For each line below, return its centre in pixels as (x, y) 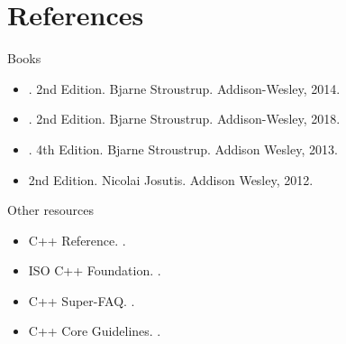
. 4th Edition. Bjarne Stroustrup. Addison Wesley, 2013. (183, 149)
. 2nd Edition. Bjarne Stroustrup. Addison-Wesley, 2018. (184, 119)
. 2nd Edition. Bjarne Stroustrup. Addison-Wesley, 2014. (184, 88)
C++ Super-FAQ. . (82, 300)
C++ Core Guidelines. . (95, 331)
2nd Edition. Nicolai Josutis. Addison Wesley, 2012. (171, 179)
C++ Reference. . (77, 240)
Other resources (50, 210)
